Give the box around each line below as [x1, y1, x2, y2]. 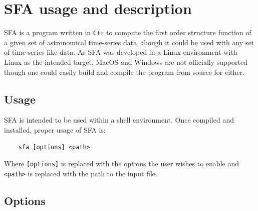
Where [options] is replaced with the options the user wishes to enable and [4, 158, 239, 169]
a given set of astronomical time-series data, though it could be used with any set [4, 37, 254, 47]
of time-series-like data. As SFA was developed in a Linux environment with [4, 47, 237, 57]
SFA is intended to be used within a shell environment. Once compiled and [4, 115, 234, 125]
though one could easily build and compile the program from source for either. [4, 66, 244, 77]
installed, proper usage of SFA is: [4, 124, 106, 135]
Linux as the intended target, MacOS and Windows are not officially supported [4, 56, 247, 67]
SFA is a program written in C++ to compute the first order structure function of [4, 27, 251, 38]
